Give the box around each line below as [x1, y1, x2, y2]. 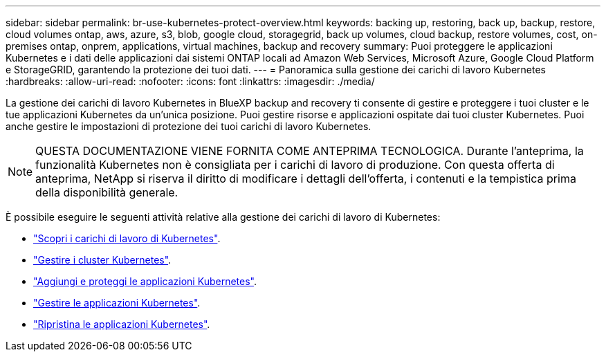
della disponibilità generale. [35, 185, 178, 199]
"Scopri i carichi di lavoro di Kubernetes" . [33, 232, 221, 244]
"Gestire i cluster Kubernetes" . [33, 254, 172, 266]
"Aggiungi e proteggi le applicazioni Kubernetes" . [33, 275, 257, 287]
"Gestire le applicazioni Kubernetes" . [33, 297, 201, 309]
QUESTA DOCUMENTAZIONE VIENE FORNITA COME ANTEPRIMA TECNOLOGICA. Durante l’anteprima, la [35, 144, 584, 158]
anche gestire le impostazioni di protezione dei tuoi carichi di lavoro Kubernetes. [6, 120, 371, 132]
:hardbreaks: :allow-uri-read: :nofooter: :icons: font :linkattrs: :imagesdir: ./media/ [6, 75, 375, 87]
